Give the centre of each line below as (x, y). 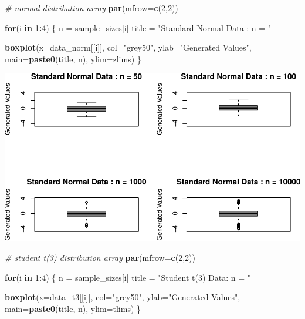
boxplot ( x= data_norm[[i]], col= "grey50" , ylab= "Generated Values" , (128, 47)
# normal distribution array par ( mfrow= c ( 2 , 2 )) (91, 8)
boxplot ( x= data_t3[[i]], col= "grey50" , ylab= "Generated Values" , (123, 297)
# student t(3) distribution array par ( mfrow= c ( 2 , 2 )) (100, 257)
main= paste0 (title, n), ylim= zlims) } (73, 58)
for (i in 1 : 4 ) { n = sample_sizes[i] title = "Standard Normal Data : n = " (138, 27)
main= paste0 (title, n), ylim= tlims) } (73, 308)
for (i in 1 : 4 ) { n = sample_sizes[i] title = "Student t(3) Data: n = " (128, 277)
